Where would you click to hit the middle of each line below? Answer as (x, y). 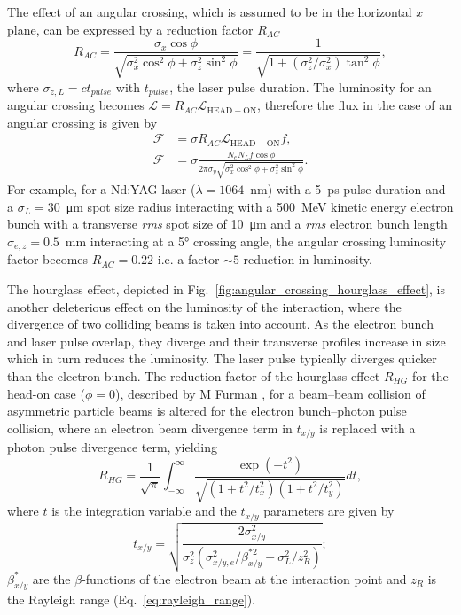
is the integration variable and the (144, 511)
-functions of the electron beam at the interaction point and (244, 578)
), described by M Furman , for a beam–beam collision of (270, 393)
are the (51, 578)
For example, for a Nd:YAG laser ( (102, 189)
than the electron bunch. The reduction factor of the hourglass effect (194, 376)
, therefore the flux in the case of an (355, 105)
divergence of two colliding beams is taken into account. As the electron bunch (220, 324)
